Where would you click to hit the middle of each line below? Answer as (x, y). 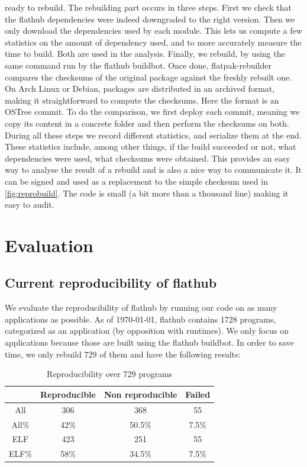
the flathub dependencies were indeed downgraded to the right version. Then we (150, 19)
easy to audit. (30, 204)
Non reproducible (140, 394)
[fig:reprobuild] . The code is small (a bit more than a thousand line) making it (147, 193)
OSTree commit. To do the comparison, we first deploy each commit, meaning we (152, 112)
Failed (198, 394)
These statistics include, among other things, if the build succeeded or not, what (151, 146)
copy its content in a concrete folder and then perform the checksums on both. (147, 123)
